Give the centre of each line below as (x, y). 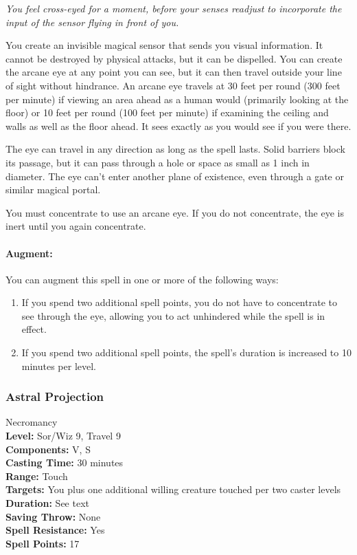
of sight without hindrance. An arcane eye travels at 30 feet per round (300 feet (173, 85)
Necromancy (32, 422)
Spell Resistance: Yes (55, 530)
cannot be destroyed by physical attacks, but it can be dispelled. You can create (174, 58)
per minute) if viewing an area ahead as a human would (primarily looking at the (177, 99)
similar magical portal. (53, 189)
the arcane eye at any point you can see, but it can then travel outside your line (174, 72)
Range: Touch (37, 476)
